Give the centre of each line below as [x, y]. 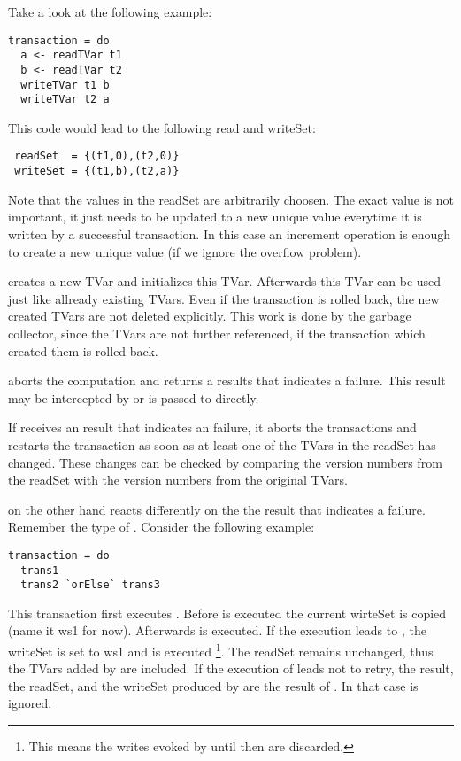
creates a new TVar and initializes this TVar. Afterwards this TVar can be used [225, 281]
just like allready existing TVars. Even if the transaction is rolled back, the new [224, 298]
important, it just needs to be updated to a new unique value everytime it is [215, 217]
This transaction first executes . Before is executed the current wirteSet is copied [227, 613]
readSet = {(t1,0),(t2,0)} [97, 156]
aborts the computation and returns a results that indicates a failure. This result [227, 380]
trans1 [40, 570]
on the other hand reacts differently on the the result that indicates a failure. [217, 509]
